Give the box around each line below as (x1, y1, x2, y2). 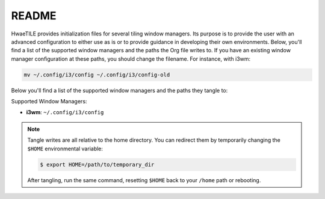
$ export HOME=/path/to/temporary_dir (40, 161, 155, 168)
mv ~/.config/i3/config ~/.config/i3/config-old (23, 71, 170, 78)
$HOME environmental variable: (27, 145, 104, 152)
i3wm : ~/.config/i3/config (26, 109, 104, 116)
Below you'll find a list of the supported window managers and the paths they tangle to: (11, 87, 228, 94)
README (11, 9, 57, 22)
